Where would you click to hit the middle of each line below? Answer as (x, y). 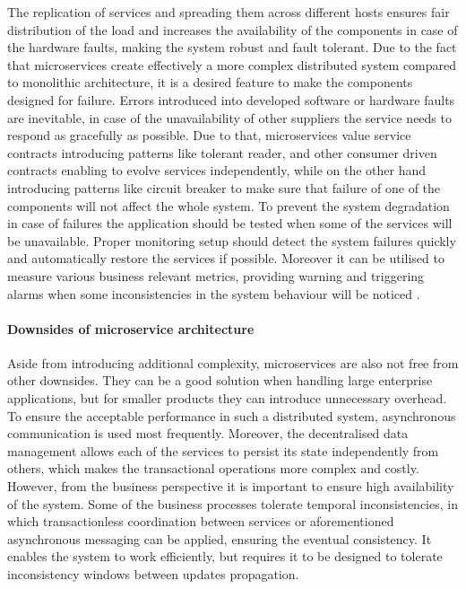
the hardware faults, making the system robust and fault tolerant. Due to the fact (232, 47)
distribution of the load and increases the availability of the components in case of (233, 29)
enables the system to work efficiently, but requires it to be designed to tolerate (225, 556)
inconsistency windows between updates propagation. (153, 574)
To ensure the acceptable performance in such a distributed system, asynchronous (232, 415)
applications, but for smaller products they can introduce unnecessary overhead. (227, 398)
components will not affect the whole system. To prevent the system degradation (229, 205)
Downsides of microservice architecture (131, 328)
